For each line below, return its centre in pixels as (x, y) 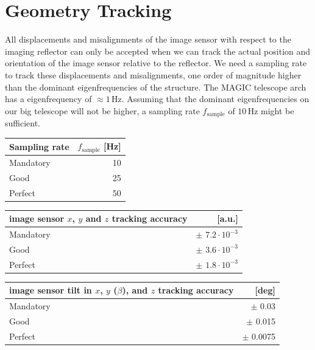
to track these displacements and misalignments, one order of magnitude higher (153, 74)
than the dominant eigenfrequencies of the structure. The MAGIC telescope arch (156, 87)
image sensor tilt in (51, 290)
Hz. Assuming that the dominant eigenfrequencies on (211, 99)
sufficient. (23, 123)
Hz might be (271, 110)
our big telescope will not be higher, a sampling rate (102, 110)
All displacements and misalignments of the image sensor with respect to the (148, 39)
